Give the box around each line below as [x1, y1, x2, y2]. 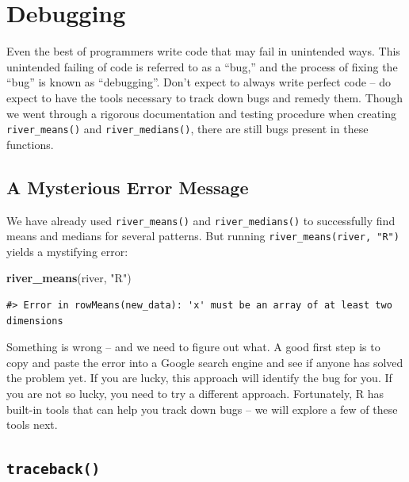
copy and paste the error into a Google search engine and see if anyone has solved [6, 354, 403, 370]
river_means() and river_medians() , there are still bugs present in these [6, 120, 369, 137]
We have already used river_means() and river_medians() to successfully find [6, 212, 396, 228]
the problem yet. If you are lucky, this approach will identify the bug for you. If [6, 369, 392, 386]
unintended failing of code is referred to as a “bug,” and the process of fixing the [6, 58, 398, 75]
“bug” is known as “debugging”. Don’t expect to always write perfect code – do [6, 74, 392, 90]
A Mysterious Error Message [6, 174, 249, 199]
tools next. [6, 416, 58, 433]
